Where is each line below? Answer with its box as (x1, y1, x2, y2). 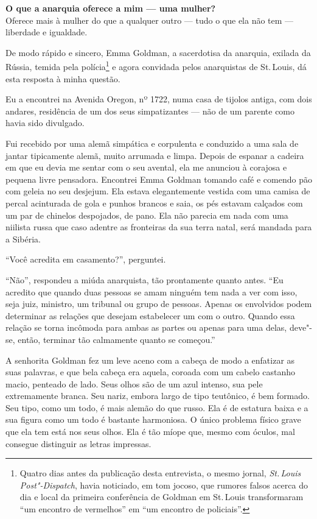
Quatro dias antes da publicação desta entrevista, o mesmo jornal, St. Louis (19, 467, 301, 479)
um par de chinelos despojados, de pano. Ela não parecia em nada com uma (5, 208, 288, 221)
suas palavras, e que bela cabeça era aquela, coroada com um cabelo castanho (5, 365, 295, 378)
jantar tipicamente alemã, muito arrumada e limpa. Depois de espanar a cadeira (5, 149, 304, 161)
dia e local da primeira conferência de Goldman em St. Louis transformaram (19, 490, 304, 503)
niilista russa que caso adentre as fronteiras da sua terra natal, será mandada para (5, 221, 312, 233)
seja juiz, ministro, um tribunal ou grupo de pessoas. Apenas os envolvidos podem (5, 297, 312, 310)
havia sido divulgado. (5, 116, 85, 129)
